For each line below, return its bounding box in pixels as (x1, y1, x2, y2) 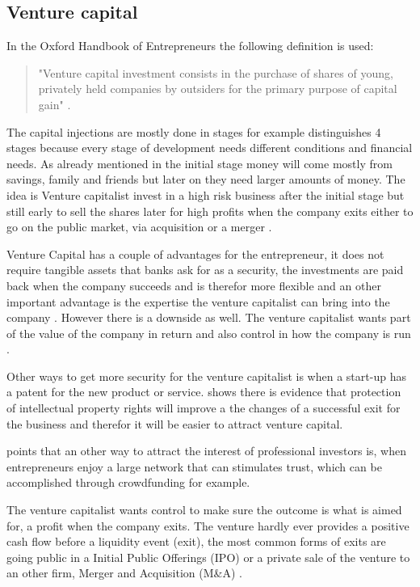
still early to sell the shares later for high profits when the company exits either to (6, 202, 414, 219)
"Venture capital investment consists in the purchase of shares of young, (38, 64, 393, 81)
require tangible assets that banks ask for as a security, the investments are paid (6, 261, 404, 278)
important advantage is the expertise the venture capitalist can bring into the (6, 293, 390, 310)
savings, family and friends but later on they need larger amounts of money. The (6, 171, 405, 188)
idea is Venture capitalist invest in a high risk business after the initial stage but (6, 186, 405, 203)
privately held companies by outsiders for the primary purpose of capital (38, 80, 397, 97)
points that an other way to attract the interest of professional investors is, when (6, 442, 406, 459)
